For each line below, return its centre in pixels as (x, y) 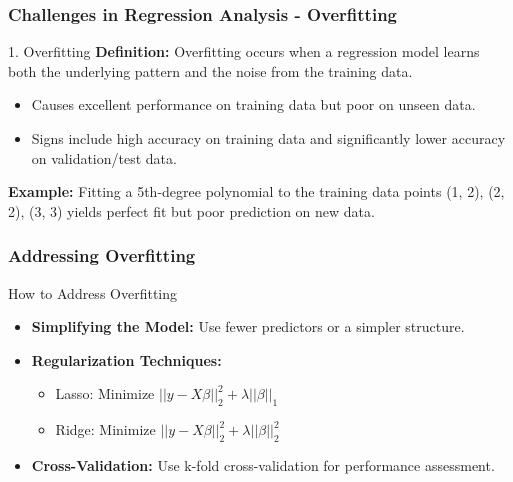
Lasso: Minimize (105, 393)
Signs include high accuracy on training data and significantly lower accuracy (268, 138)
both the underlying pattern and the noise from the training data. (210, 70)
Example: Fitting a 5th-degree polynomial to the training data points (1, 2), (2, (256, 191)
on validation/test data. (104, 157)
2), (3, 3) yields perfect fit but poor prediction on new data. (191, 210)
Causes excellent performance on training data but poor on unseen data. (253, 104)
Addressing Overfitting (102, 255)
